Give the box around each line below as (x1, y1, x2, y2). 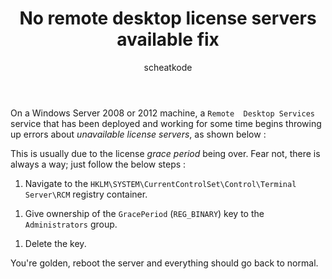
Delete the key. (24, 237, 87, 249)
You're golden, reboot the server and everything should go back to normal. (10, 257, 319, 269)
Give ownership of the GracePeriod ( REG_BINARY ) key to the (24, 207, 265, 219)
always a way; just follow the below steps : (10, 158, 187, 170)
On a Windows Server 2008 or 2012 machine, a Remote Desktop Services (10, 107, 316, 119)
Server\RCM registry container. (24, 188, 148, 200)
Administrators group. (24, 218, 118, 230)
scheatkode (143, 61, 193, 73)
